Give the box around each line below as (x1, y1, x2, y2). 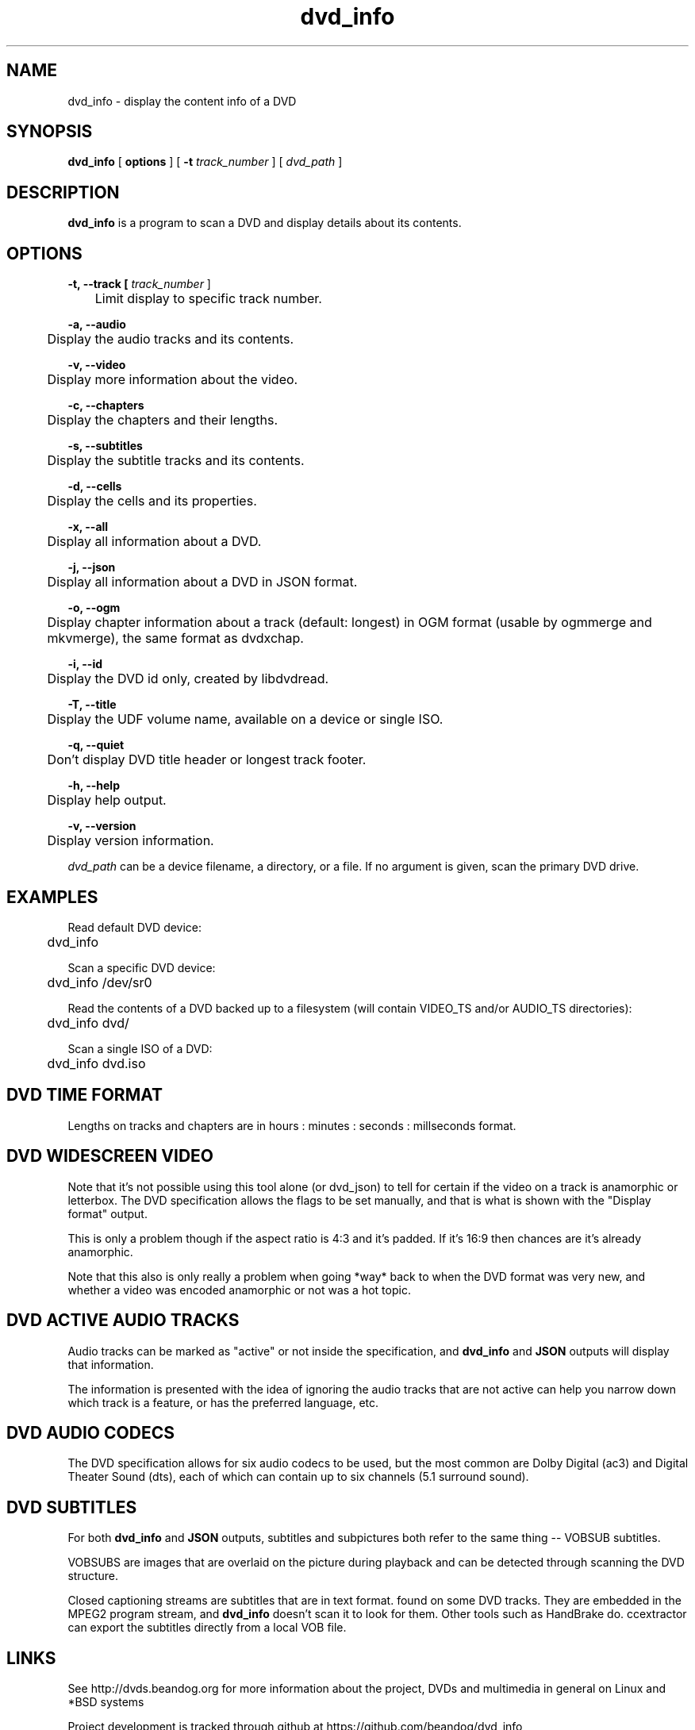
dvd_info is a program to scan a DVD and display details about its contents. (67, 216, 462, 230)
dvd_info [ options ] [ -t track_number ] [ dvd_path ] (67, 155, 343, 169)
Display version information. (47, 832, 214, 849)
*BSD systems (67, 1695, 144, 1709)
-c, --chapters (67, 398, 144, 413)
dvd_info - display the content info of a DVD (67, 94, 297, 108)
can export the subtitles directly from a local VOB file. (67, 1620, 347, 1635)
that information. (67, 1357, 154, 1371)
